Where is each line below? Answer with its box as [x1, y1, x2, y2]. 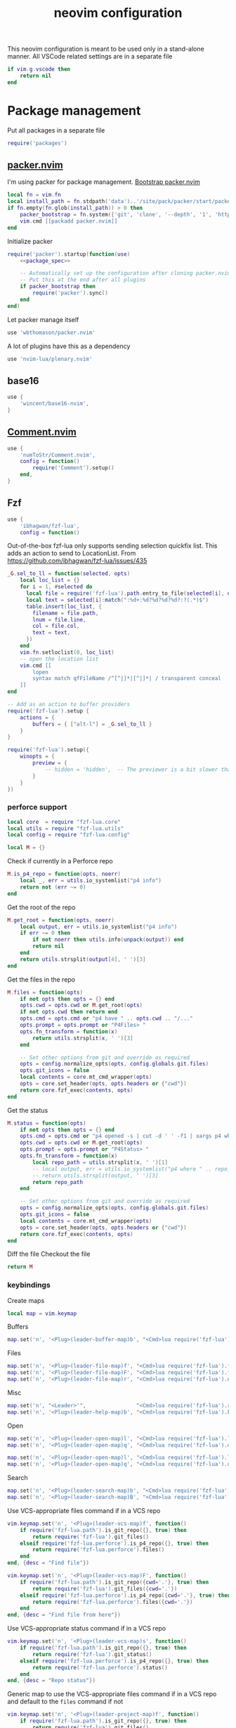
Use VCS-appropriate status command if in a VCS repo [7, 1624, 166, 1633]
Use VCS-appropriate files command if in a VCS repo [7, 1506, 161, 1514]
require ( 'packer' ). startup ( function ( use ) [7, 250, 131, 258]
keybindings [7, 1280, 51, 1290]
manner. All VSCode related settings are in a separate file [7, 52, 173, 61]
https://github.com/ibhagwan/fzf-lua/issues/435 [7, 557, 147, 565]
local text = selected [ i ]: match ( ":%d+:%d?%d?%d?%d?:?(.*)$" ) [25, 596, 209, 603]
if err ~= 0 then [20, 930, 71, 937]
